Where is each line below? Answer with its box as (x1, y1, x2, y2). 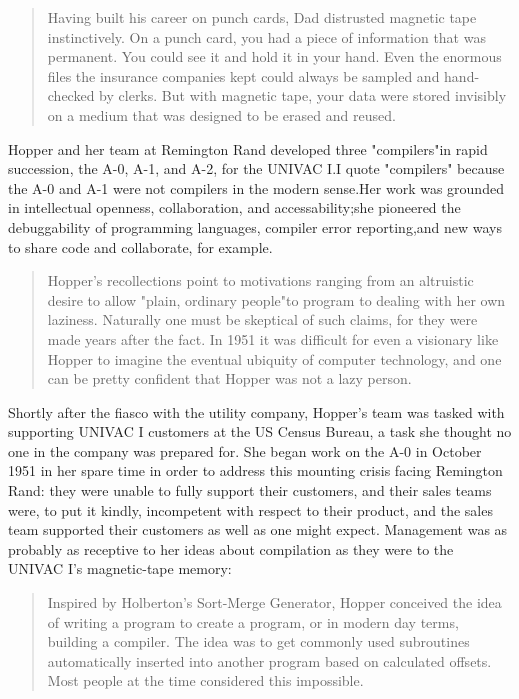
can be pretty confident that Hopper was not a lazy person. (47, 368, 412, 389)
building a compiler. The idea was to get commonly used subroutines (47, 631, 470, 652)
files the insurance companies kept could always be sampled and (47, 65, 440, 86)
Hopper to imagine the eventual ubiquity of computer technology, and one (47, 348, 502, 369)
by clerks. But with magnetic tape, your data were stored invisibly (99, 85, 507, 106)
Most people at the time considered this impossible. (47, 670, 364, 691)
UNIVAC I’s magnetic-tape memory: (8, 558, 232, 579)
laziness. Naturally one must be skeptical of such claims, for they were (47, 309, 478, 330)
